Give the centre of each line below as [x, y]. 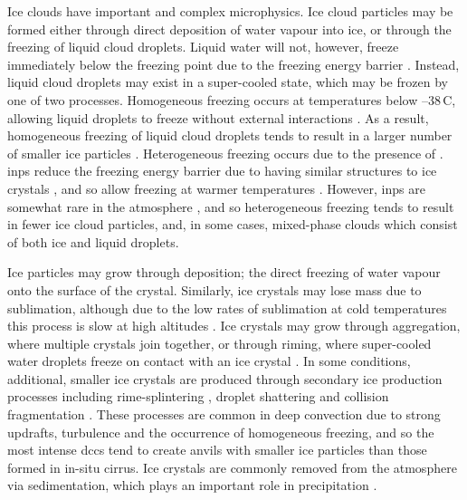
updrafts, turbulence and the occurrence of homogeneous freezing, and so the [221, 432]
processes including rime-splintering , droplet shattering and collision [198, 396]
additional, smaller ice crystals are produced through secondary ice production [225, 378]
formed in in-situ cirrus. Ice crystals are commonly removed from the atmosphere [232, 467]
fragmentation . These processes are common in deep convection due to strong [224, 414]
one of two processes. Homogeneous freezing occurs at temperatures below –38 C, [232, 99]
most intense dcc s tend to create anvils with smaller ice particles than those [217, 450]
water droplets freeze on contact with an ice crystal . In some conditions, [209, 361]
